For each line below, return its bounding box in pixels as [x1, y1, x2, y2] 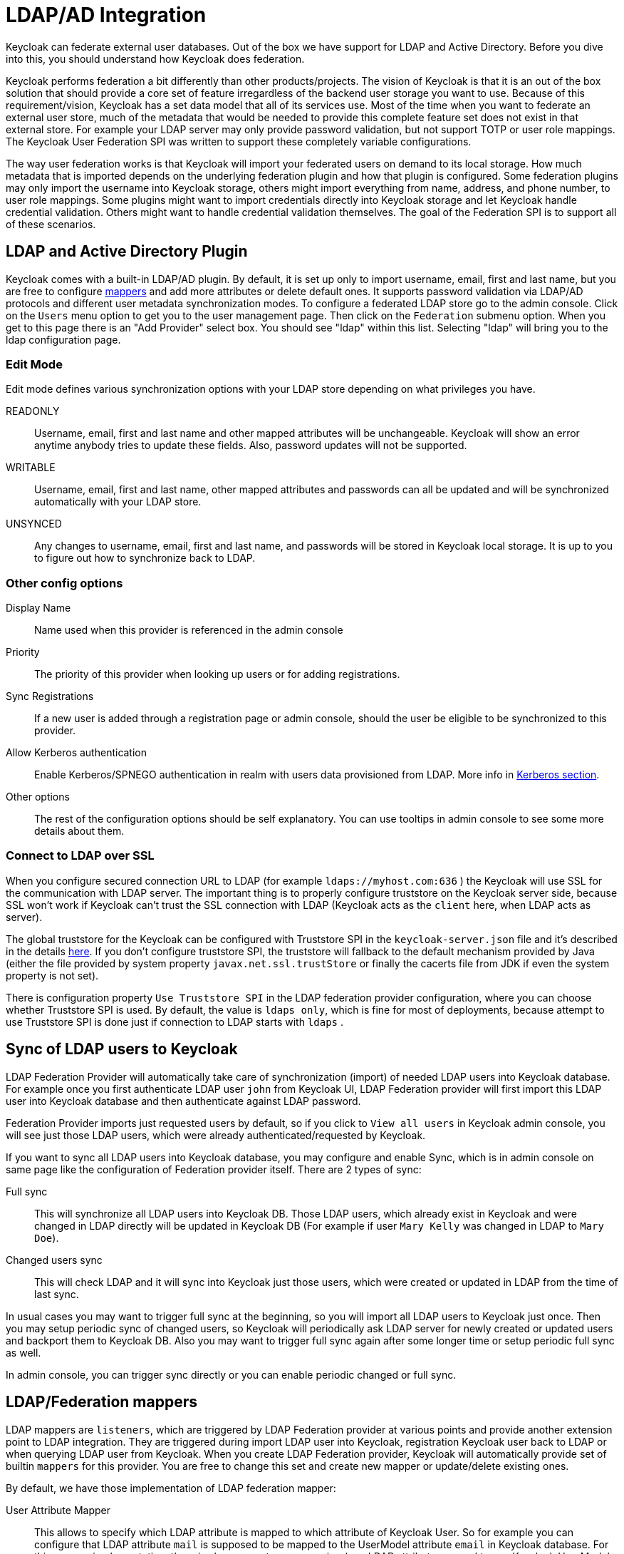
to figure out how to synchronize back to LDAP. [34, 552, 256, 565]
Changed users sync [6, 1253, 103, 1266]
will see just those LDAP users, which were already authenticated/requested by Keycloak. [6, 1128, 426, 1141]
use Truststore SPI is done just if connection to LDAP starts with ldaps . [6, 1015, 343, 1028]
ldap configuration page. [6, 333, 121, 346]
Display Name [6, 602, 71, 614]
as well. [6, 1346, 41, 1359]
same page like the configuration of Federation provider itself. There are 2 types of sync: [6, 1163, 422, 1175]
